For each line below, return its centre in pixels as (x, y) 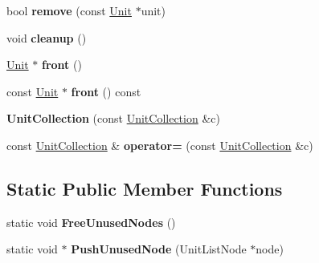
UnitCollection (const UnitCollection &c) (113, 118)
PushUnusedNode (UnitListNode (159, 249)
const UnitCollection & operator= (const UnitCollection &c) (160, 145)
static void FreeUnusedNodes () (91, 222)
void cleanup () (47, 37)
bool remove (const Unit (69, 10)
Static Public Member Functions (145, 188)
